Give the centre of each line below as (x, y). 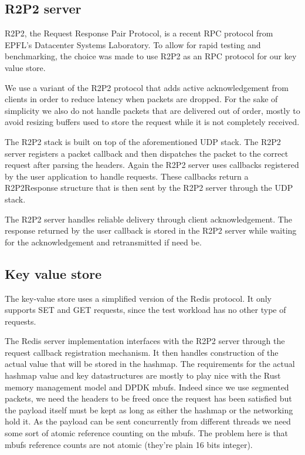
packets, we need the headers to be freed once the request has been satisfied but (148, 398)
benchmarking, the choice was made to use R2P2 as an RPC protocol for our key (151, 56)
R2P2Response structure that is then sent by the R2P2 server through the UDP (149, 188)
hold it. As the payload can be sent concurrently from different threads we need (148, 421)
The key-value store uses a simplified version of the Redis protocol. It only (138, 298)
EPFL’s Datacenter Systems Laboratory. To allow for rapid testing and (133, 44)
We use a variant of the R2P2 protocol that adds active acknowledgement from (147, 87)
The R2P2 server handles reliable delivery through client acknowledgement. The (148, 219)
